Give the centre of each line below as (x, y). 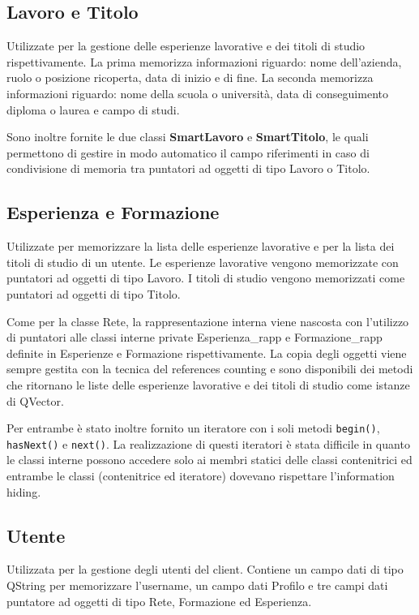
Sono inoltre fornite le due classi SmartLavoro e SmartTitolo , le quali (188, 137)
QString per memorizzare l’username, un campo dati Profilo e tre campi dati (197, 585)
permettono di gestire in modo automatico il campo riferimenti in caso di (188, 152)
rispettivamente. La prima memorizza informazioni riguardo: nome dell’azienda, (204, 61)
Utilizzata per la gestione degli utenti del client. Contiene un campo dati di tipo (205, 569)
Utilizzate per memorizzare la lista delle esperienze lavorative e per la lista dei (201, 246)
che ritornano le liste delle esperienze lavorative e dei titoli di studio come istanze (208, 384)
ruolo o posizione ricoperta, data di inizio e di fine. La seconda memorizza (190, 77)
